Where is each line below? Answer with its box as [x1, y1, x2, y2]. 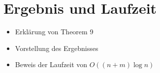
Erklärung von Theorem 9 [15, 26, 94, 37]
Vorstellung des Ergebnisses [15, 43, 98, 53]
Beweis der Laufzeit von [15, 59, 88, 70]
